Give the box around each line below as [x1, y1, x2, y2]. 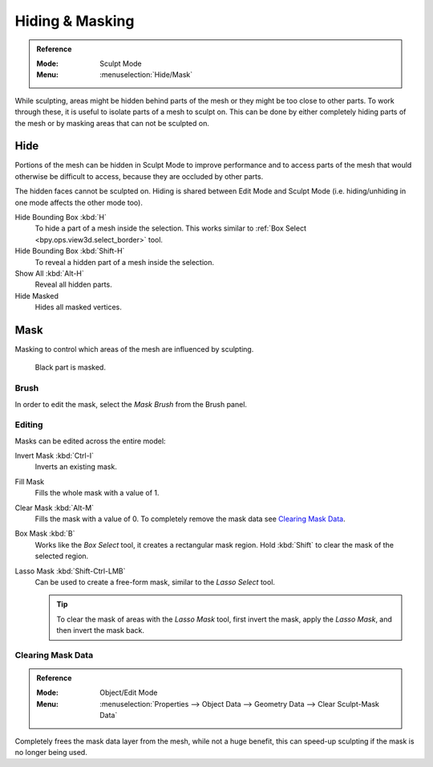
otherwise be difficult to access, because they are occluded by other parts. [14, 171, 264, 181]
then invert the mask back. [56, 626, 144, 635]
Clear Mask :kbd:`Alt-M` [14, 503, 95, 512]
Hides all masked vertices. [34, 302, 122, 312]
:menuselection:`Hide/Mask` [99, 70, 192, 80]
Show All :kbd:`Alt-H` [14, 268, 84, 278]
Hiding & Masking [14, 12, 135, 30]
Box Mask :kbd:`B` [14, 528, 75, 538]
